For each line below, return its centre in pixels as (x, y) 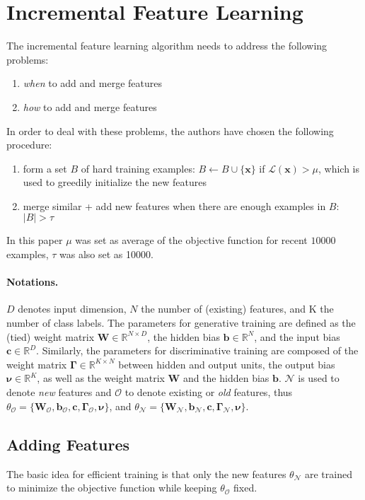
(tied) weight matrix (51, 336)
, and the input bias (297, 336)
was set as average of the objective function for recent (191, 240)
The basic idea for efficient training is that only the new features (146, 473)
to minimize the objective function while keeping (112, 488)
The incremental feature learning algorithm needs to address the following (167, 46)
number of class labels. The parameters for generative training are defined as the (181, 323)
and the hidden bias (226, 378)
